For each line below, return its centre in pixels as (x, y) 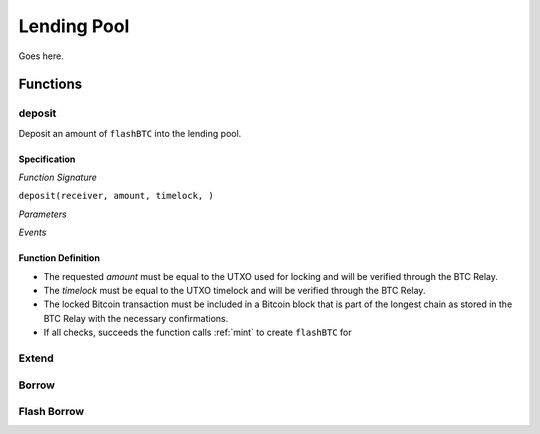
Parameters (42, 214)
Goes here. (41, 56)
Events (32, 232)
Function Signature (57, 177)
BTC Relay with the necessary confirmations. (136, 318)
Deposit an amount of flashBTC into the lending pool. (130, 133)
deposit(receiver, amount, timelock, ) (116, 196)
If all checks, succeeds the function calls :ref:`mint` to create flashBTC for (197, 332)
